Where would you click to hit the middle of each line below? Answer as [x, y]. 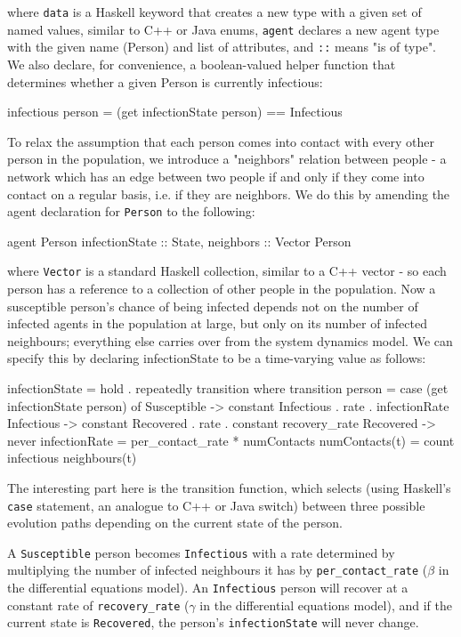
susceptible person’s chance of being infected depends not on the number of [213, 306]
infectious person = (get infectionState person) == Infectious [175, 112]
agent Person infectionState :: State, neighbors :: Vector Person [179, 241]
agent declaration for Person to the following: [131, 211]
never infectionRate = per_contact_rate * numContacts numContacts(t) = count [231, 440]
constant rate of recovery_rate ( [98, 605]
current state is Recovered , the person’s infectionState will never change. [213, 622]
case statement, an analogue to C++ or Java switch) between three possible [216, 505]
